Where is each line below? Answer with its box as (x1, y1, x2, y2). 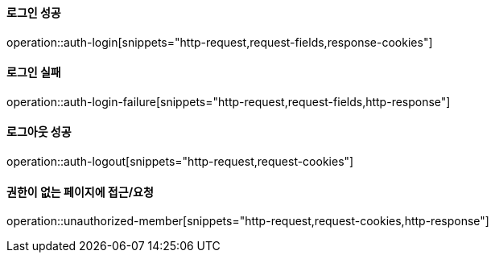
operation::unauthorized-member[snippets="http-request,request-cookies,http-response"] (6, 214, 489, 228)
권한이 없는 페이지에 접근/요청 (6, 184, 154, 199)
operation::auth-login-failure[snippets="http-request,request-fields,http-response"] (6, 94, 451, 109)
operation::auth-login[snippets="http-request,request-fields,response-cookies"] (6, 35, 433, 49)
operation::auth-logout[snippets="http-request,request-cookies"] (6, 154, 354, 169)
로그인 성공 (6, 6, 61, 19)
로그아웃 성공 (6, 125, 72, 139)
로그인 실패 (6, 65, 61, 80)
